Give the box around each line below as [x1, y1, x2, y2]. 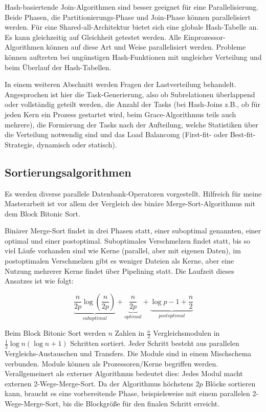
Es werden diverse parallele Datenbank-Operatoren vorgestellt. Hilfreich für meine [5, 188, 262, 199]
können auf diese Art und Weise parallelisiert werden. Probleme [46, 41, 246, 52]
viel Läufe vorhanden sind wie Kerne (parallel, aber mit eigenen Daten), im [5, 245, 241, 256]
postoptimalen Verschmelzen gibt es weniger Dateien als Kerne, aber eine [5, 255, 234, 266]
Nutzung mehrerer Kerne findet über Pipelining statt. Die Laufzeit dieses [5, 265, 234, 276]
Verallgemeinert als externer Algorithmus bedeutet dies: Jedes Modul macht [5, 368, 243, 379]
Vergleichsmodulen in [153, 328, 220, 338]
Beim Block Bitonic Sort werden [5, 328, 106, 338]
